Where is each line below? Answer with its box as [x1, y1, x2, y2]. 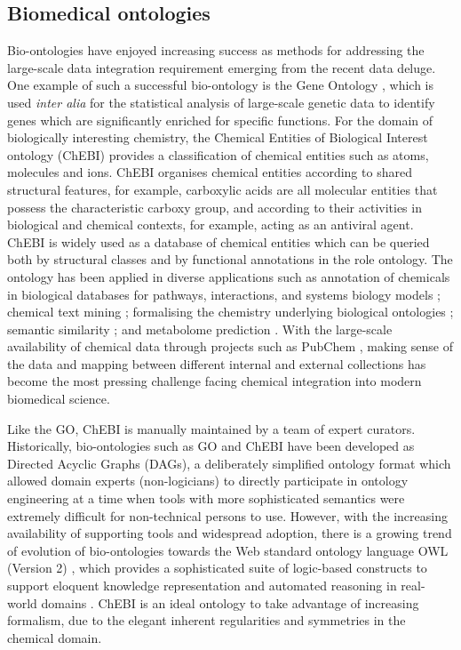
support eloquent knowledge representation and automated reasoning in [7, 576, 397, 595]
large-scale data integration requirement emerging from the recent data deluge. [7, 58, 436, 76]
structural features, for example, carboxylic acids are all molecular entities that [7, 180, 438, 198]
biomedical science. [7, 389, 110, 408]
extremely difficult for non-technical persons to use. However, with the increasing [7, 506, 448, 525]
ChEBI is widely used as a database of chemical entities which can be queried [7, 232, 430, 251]
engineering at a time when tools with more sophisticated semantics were [7, 489, 405, 508]
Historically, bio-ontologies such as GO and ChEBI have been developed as [7, 437, 415, 455]
